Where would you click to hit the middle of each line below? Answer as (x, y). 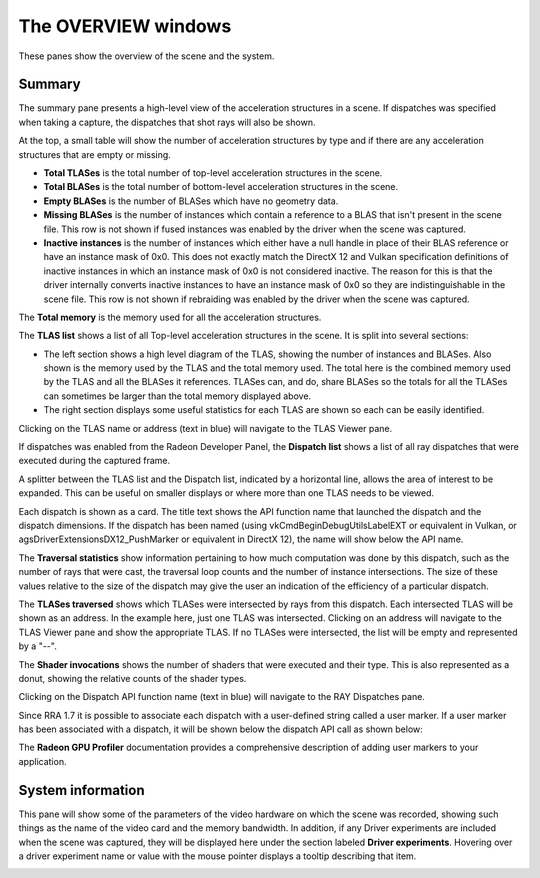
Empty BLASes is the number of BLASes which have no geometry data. (191, 201)
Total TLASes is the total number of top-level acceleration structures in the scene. (213, 173)
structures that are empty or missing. (95, 154)
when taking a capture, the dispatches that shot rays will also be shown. (167, 122)
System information (81, 790)
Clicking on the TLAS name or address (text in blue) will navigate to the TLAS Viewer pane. (205, 428)
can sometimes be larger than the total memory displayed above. (177, 396)
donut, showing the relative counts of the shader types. (132, 678)
